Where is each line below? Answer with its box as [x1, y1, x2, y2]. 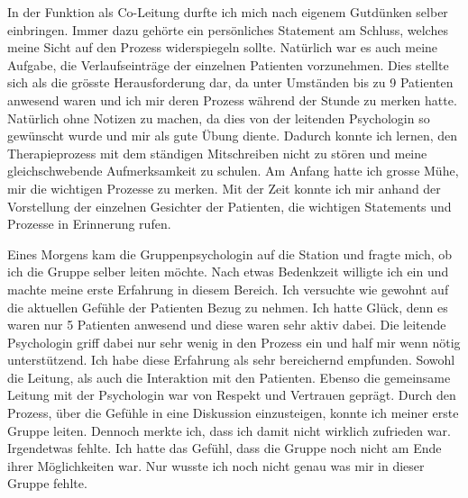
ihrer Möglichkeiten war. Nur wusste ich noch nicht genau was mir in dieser [7, 456, 425, 475]
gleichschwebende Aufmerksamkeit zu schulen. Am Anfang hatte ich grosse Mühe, [7, 161, 459, 180]
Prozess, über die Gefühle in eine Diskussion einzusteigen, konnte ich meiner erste [7, 403, 459, 422]
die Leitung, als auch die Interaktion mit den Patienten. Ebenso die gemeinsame [7, 367, 451, 386]
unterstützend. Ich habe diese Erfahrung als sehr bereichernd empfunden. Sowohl [7, 350, 455, 369]
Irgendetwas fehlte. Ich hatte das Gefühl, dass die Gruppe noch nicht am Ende [7, 439, 442, 457]
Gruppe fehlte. [7, 474, 87, 493]
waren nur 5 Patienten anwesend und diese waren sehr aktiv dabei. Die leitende [7, 315, 446, 334]
